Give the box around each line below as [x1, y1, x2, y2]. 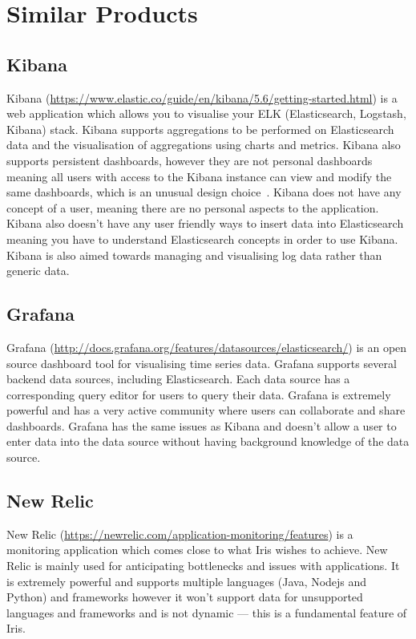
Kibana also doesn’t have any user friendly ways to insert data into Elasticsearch [6, 215, 404, 232]
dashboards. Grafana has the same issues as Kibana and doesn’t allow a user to [6, 417, 397, 434]
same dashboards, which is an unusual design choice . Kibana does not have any [6, 184, 402, 200]
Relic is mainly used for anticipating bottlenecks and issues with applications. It [6, 557, 400, 574]
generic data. [6, 262, 70, 279]
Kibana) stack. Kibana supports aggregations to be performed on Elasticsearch [6, 120, 394, 137]
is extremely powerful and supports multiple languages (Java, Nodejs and [6, 572, 367, 589]
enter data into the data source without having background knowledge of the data [6, 433, 410, 450]
